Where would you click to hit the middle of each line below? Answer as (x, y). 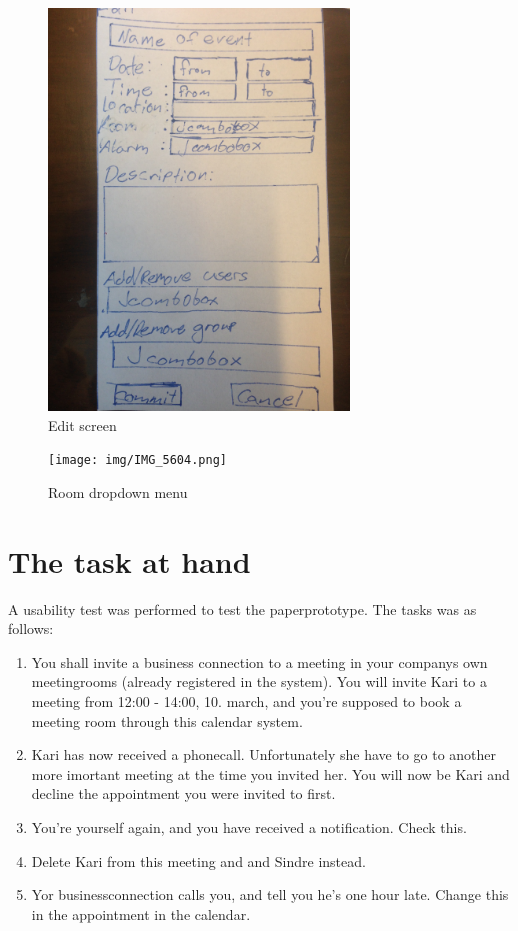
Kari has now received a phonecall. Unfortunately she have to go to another (264, 754)
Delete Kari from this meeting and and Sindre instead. (198, 860)
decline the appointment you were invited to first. (183, 793)
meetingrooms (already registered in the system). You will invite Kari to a (259, 681)
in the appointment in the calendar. (141, 913)
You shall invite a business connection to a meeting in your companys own (259, 661)
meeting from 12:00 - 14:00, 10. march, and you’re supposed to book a (246, 701)
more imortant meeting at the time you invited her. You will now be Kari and (270, 773)
